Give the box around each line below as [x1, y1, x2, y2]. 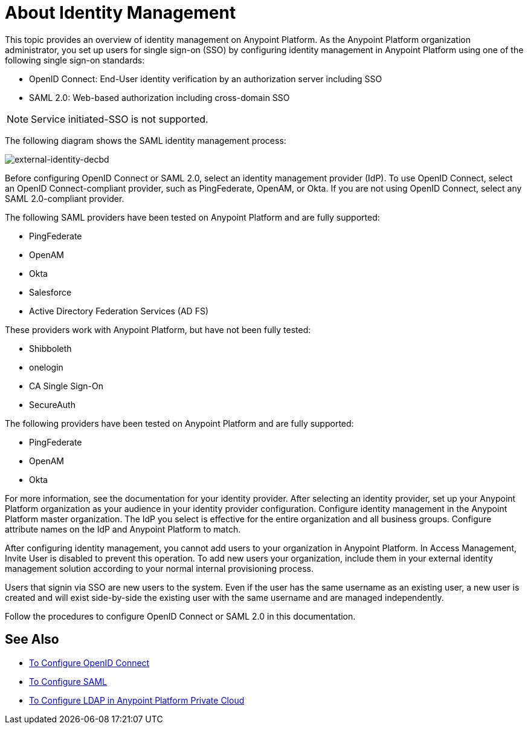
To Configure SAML [29, 676, 107, 687]
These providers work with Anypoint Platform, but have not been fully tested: [5, 324, 311, 335]
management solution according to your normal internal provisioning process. [5, 563, 314, 574]
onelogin [29, 361, 63, 372]
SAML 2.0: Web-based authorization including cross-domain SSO [29, 92, 290, 103]
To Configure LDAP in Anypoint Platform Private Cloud [29, 695, 245, 705]
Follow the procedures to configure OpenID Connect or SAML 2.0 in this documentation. [5, 611, 356, 621]
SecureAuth [29, 399, 76, 410]
